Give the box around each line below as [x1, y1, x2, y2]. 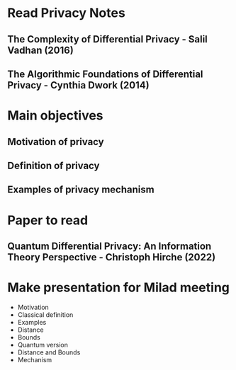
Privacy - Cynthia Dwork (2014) [7, 79, 150, 91]
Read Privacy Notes [7, 5, 125, 21]
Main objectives [7, 108, 104, 124]
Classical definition [17, 310, 74, 319]
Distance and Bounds [17, 348, 81, 357]
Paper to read [7, 212, 89, 228]
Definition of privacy [7, 159, 100, 171]
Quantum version [17, 340, 69, 349]
